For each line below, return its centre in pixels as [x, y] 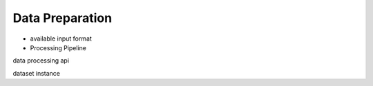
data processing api [41, 61]
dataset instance [37, 73]
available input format [61, 39]
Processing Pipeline [58, 47]
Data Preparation [63, 18]
